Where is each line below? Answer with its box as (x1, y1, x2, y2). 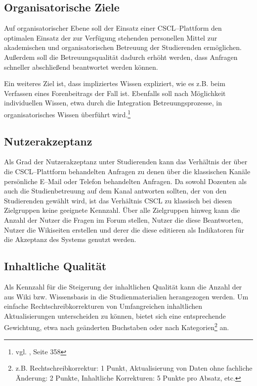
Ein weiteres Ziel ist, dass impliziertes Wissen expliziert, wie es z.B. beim (4, 78, 225, 89)
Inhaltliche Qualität (4, 258, 107, 274)
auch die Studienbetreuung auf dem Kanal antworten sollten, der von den (4, 186, 227, 196)
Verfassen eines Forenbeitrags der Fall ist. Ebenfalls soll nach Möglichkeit (4, 88, 226, 98)
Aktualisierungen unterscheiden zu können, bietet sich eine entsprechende (4, 310, 226, 321)
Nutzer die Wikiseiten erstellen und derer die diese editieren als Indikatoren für (4, 224, 244, 235)
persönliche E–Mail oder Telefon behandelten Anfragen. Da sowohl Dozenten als (4, 176, 247, 186)
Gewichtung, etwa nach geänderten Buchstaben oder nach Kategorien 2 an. (4, 321, 229, 332)
